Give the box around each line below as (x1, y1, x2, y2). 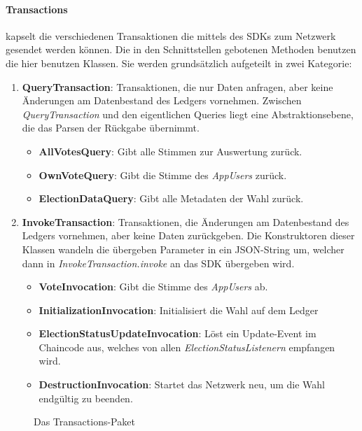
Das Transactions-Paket (34, 414, 135, 429)
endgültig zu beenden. (39, 390, 133, 405)
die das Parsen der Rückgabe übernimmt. (22, 120, 200, 135)
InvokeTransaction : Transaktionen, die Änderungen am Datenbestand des (22, 214, 349, 229)
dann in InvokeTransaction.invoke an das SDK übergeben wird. (22, 255, 295, 270)
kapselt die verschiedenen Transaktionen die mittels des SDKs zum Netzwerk (6, 28, 336, 43)
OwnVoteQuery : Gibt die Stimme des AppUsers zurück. (39, 167, 287, 182)
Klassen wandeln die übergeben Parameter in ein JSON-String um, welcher (22, 241, 344, 256)
